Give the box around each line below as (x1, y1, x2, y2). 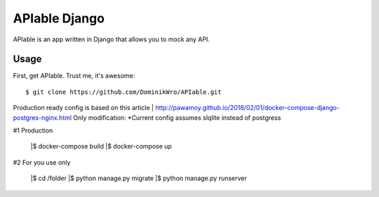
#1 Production (13, 126, 53, 135)
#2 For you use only (13, 158, 71, 166)
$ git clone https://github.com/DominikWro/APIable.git (25, 88, 222, 96)
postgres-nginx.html (13, 113, 72, 122)
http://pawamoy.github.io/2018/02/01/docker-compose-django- (155, 104, 340, 112)
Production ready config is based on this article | (13, 104, 154, 112)
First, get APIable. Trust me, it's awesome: (13, 72, 135, 80)
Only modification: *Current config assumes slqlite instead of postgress (73, 113, 281, 122)
